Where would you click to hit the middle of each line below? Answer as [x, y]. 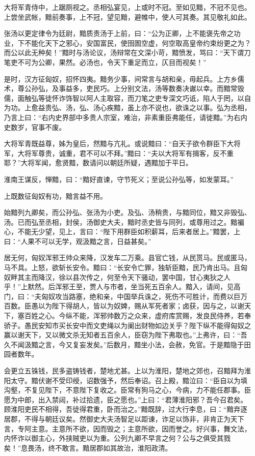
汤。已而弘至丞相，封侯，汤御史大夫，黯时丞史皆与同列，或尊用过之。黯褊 [124, 222]
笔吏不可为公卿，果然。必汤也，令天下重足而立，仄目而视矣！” [105, 62]
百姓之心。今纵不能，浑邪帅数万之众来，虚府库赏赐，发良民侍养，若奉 [138, 316]
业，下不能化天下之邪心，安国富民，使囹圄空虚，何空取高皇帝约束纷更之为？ [127, 43]
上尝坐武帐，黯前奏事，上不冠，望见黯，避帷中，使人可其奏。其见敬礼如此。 [127, 16]
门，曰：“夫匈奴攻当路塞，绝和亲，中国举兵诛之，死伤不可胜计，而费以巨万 [126, 296]
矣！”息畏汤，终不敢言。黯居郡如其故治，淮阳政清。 [88, 447]
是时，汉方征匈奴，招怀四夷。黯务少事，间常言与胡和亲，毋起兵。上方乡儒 [124, 78]
